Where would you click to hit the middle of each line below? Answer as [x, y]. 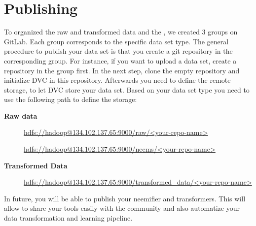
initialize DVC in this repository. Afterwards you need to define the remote [117, 80]
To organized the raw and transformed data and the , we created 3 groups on [121, 32]
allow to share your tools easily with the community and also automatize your [122, 208]
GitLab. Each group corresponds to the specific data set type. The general [116, 41]
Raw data [21, 115]
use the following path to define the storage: [71, 99]
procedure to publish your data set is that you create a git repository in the [118, 51]
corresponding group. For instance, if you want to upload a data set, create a [120, 60]
